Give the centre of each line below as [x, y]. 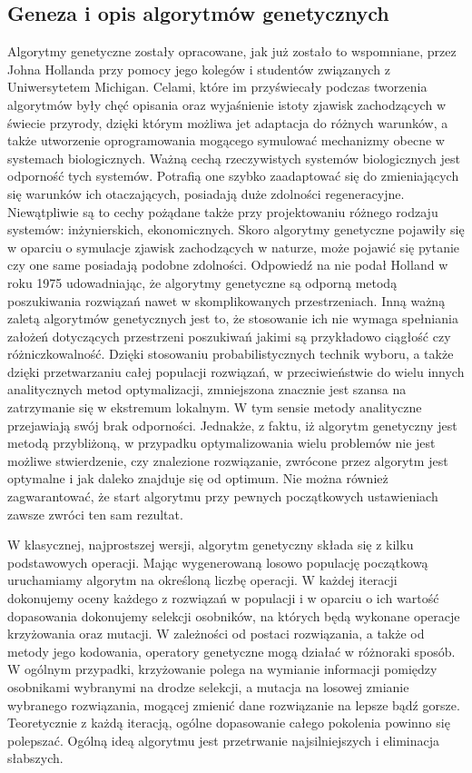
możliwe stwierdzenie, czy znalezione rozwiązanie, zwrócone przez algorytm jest [228, 460]
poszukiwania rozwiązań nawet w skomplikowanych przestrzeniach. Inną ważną [226, 300]
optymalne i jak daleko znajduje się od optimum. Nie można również [198, 478]
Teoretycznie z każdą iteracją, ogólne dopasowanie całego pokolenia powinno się [229, 723]
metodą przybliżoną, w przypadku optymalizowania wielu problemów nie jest [221, 443]
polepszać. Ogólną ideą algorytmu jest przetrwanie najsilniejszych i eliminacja [224, 740]
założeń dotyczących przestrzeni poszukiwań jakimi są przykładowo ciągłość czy [229, 336]
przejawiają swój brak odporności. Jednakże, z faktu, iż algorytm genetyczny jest [232, 425]
